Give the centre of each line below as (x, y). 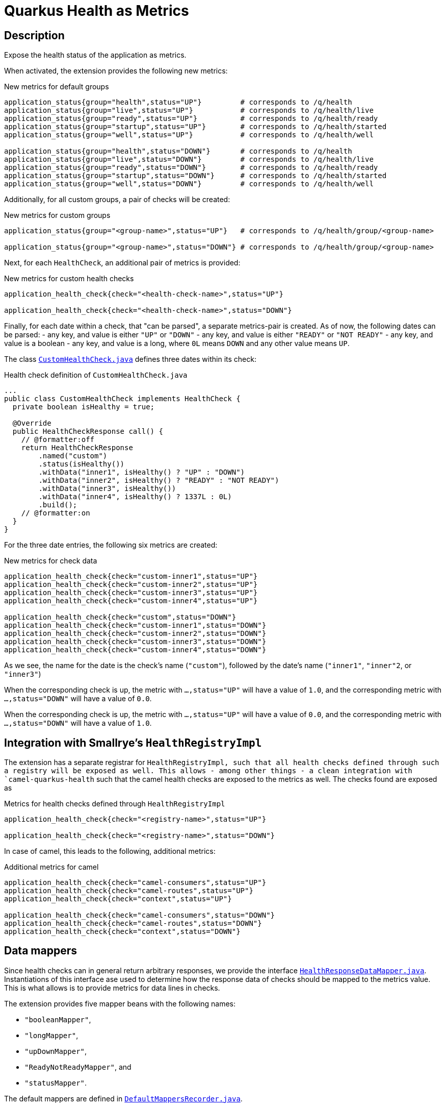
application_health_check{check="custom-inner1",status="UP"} (131, 576)
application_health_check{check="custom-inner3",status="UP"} (131, 593)
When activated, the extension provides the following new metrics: (116, 71)
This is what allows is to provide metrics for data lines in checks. (112, 988)
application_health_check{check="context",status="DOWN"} (122, 932)
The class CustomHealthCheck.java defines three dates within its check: (130, 359)
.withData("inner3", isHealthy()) (107, 489)
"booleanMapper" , (58, 1019)
